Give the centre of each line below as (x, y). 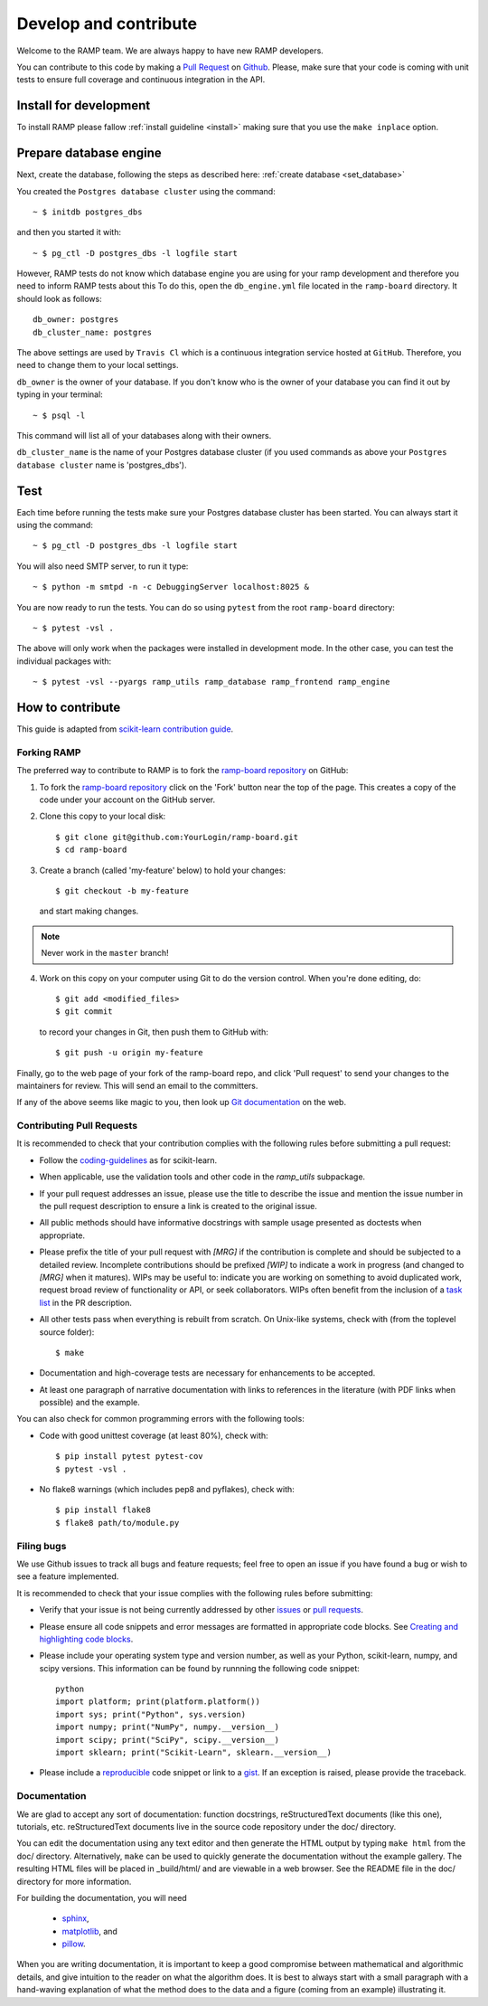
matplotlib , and (89, 1931)
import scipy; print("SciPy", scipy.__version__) (168, 1740)
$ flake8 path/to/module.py (117, 1523)
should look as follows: (60, 298)
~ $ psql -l (59, 415)
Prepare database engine (89, 153)
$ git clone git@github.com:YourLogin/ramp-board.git (177, 837)
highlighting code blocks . (86, 1639)
